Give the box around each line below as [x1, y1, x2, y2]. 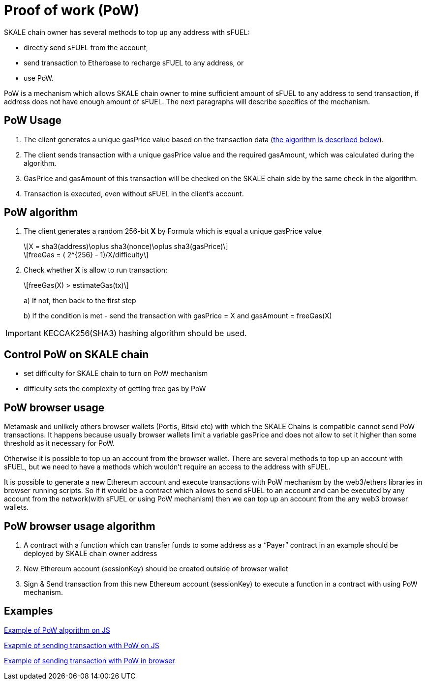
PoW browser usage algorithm [4, 520, 155, 532]
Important [5, 328, 41, 339]
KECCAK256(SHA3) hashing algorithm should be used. [43, 328, 247, 339]
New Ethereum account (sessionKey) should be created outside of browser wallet [24, 564, 288, 573]
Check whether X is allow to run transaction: [24, 266, 168, 275]
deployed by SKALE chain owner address [24, 549, 157, 558]
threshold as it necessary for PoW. [4, 439, 115, 448]
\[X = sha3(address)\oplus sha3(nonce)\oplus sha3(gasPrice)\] [24, 242, 228, 251]
